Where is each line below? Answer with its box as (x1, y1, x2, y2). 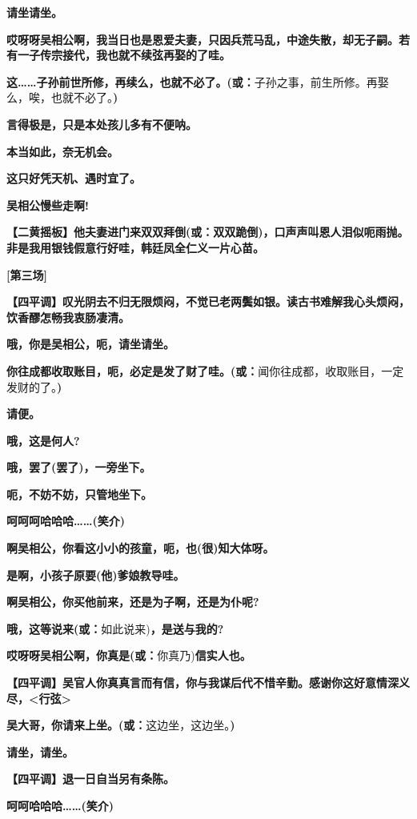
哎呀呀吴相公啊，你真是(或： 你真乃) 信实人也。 (6, 647, 251, 664)
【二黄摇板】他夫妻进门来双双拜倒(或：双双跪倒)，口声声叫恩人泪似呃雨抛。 (6, 223, 409, 240)
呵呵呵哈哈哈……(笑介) (6, 512, 125, 529)
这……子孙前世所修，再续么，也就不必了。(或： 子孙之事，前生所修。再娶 (6, 73, 389, 90)
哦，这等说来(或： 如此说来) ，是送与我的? (6, 620, 224, 636)
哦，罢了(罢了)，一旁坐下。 (6, 459, 151, 476)
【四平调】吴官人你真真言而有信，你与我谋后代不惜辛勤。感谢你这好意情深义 (6, 674, 410, 691)
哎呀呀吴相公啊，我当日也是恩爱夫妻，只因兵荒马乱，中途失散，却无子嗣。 (6, 30, 399, 47)
